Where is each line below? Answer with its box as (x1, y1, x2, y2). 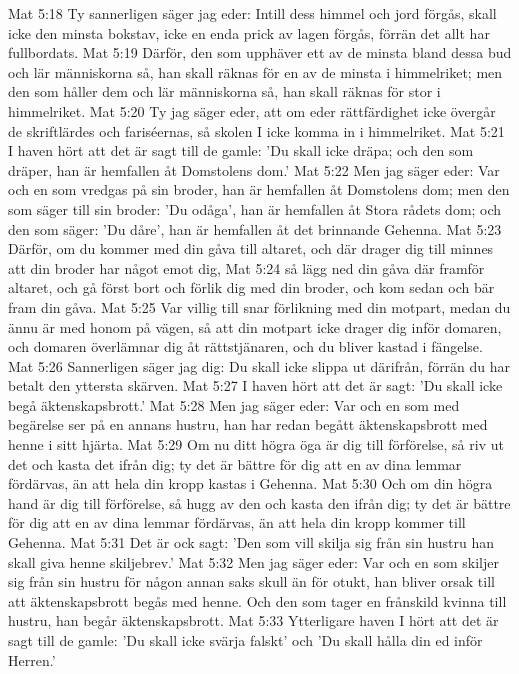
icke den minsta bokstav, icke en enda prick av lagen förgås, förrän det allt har (8, 22, 490, 43)
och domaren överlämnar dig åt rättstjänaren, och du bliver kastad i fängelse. (8, 336, 483, 357)
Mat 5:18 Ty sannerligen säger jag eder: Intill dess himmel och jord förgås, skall (8, 3, 497, 23)
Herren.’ (8, 649, 56, 670)
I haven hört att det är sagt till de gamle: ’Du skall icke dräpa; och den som (8, 140, 474, 161)
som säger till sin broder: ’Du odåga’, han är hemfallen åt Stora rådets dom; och (8, 198, 502, 219)
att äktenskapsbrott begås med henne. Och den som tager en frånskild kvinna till (8, 590, 507, 611)
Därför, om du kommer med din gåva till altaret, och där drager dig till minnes (8, 238, 494, 259)
